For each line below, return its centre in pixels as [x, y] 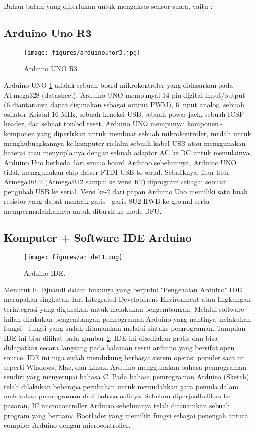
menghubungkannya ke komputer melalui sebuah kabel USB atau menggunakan [125, 143]
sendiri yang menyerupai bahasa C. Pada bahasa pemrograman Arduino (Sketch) [127, 377]
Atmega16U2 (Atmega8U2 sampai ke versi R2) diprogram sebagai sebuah [115, 181]
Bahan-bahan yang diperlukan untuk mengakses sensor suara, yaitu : [108, 6]
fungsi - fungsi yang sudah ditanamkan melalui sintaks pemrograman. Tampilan [125, 328]
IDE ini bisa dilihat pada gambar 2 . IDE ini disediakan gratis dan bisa [111, 338]
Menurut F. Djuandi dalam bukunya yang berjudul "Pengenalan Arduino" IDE [123, 289]
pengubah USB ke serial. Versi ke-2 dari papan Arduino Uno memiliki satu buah [126, 191]
